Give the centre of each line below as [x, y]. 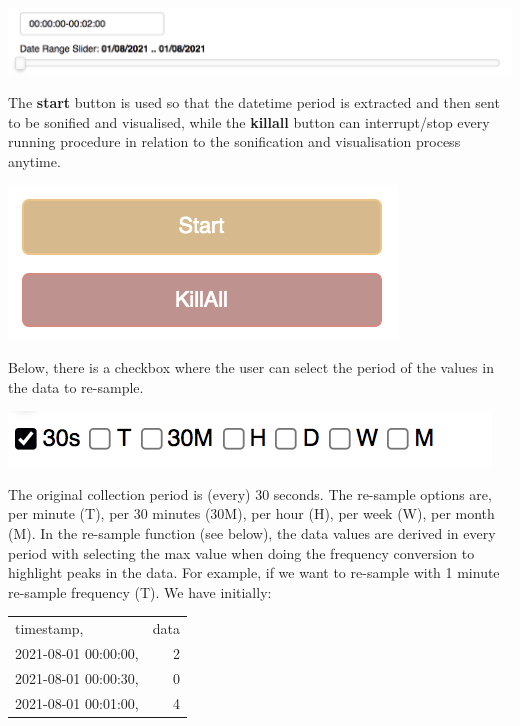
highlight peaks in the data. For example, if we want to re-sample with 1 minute [254, 572]
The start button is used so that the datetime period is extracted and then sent [254, 102]
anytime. [34, 160]
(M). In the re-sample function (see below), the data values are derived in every [252, 533]
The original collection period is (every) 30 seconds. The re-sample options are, [250, 493]
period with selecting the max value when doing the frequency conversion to [241, 552]
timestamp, [49, 628]
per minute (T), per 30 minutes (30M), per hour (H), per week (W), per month [251, 513]
